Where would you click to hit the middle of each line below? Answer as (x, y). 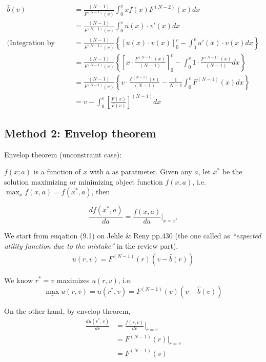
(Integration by (31, 43)
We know (18, 280)
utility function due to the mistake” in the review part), (91, 245)
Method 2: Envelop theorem (80, 133)
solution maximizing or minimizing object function (84, 181)
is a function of (57, 172)
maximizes (73, 280)
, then (101, 192)
